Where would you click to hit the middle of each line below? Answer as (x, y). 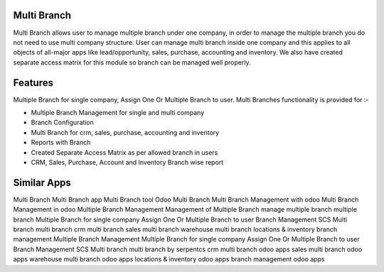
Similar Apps (42, 182)
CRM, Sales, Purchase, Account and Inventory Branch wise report (127, 162)
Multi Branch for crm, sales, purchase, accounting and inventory (125, 132)
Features (33, 83)
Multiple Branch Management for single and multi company (118, 112)
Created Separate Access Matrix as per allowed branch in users (124, 152)
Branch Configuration (62, 123)
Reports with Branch (61, 143)
